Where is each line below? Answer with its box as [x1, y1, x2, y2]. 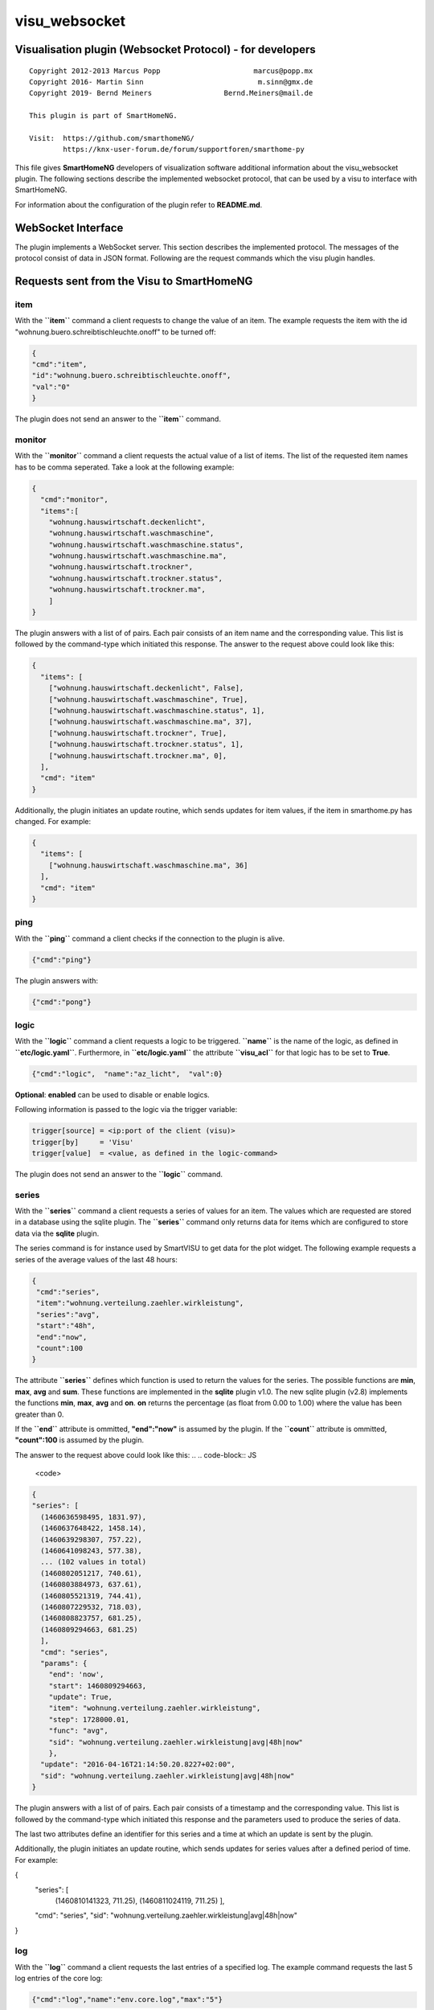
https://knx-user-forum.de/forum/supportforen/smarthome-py [63, 145, 305, 154]
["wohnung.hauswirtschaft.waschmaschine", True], [48, 695, 248, 703]
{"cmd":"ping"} [31, 955, 92, 964]
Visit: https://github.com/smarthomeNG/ [29, 133, 194, 142]
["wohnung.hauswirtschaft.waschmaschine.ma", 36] [48, 860, 248, 870]
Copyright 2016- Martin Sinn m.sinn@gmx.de [29, 77, 313, 86]
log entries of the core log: [14, 1974, 104, 1983]
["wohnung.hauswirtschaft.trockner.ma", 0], [48, 751, 227, 760]
